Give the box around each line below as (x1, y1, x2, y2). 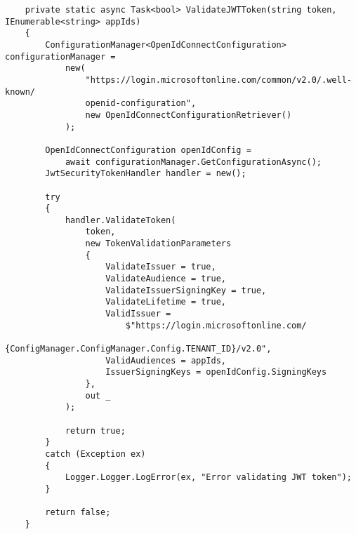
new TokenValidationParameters (85, 239, 232, 249)
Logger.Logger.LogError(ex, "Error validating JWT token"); (65, 472, 352, 483)
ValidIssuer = (105, 309, 171, 319)
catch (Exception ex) (45, 448, 146, 459)
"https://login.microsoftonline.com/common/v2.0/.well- (85, 74, 352, 85)
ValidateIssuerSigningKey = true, (105, 285, 267, 295)
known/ (5, 86, 35, 97)
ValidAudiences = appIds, (105, 355, 226, 366)
